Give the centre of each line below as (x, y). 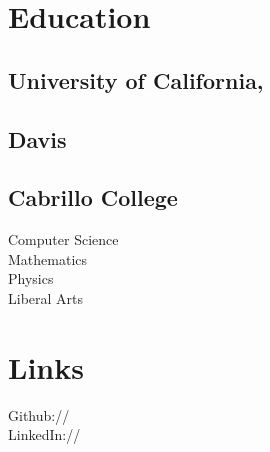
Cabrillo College (93, 197)
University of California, (136, 79)
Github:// (39, 414)
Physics (31, 278)
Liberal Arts (46, 297)
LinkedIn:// (44, 434)
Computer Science (63, 239)
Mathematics (48, 258)
